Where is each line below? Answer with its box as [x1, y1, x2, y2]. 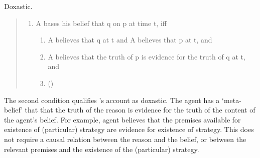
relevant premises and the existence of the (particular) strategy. [4, 143, 199, 154]
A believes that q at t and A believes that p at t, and [48, 34, 212, 45]
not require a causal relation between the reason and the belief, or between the [4, 133, 246, 144]
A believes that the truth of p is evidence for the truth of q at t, [48, 51, 245, 61]
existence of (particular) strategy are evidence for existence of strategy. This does [4, 124, 254, 134]
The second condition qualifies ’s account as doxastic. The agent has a [4, 94, 220, 105]
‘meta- [222, 94, 241, 105]
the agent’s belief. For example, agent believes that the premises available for [4, 114, 241, 124]
